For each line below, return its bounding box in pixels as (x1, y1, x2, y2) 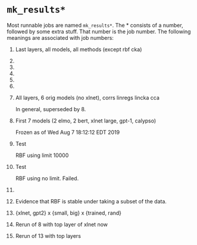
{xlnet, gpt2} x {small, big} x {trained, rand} (15, 209, 121, 216)
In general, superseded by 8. (15, 105, 86, 112)
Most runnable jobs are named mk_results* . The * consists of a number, (7, 21, 183, 29)
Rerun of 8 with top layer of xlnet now (15, 221, 108, 228)
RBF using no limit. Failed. (15, 174, 79, 182)
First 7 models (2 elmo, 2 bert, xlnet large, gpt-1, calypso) (15, 117, 157, 124)
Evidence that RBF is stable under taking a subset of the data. (15, 197, 167, 205)
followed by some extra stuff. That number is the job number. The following (7, 28, 191, 35)
